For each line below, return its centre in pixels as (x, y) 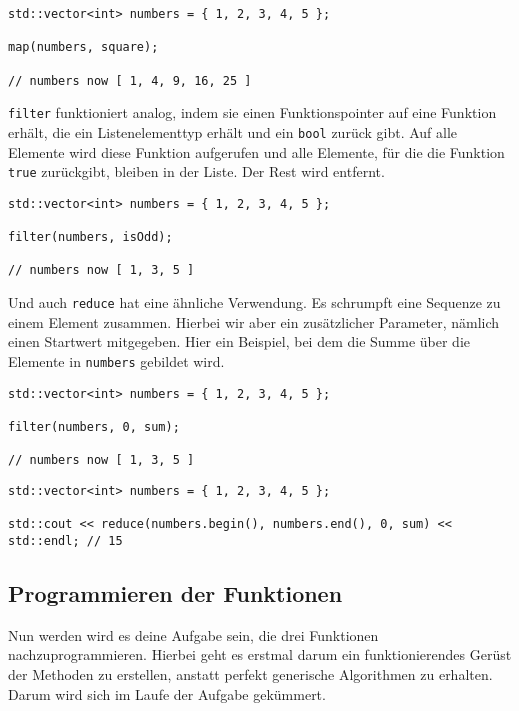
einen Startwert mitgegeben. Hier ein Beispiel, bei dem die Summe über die (239, 341)
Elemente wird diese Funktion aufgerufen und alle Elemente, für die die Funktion (256, 151)
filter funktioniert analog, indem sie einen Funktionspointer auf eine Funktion (252, 112)
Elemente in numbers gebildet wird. (116, 360)
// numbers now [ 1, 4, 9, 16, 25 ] (130, 80)
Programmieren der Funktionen (175, 592)
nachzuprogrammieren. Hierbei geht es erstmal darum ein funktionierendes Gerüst (260, 654)
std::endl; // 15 (65, 540)
